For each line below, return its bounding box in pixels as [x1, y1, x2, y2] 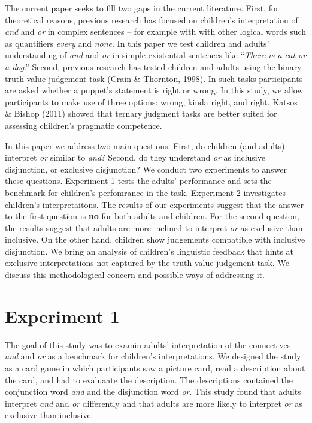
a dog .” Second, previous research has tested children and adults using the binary [5, 60, 302, 72]
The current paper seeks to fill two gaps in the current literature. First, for [5, 2, 279, 14]
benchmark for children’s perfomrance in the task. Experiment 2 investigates [5, 186, 286, 198]
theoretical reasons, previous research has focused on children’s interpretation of [5, 13, 298, 26]
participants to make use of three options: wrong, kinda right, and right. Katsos [5, 95, 298, 108]
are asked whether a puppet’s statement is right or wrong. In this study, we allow [5, 84, 304, 96]
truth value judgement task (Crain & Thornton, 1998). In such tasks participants [5, 72, 303, 84]
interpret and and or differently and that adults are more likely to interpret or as [5, 397, 302, 409]
